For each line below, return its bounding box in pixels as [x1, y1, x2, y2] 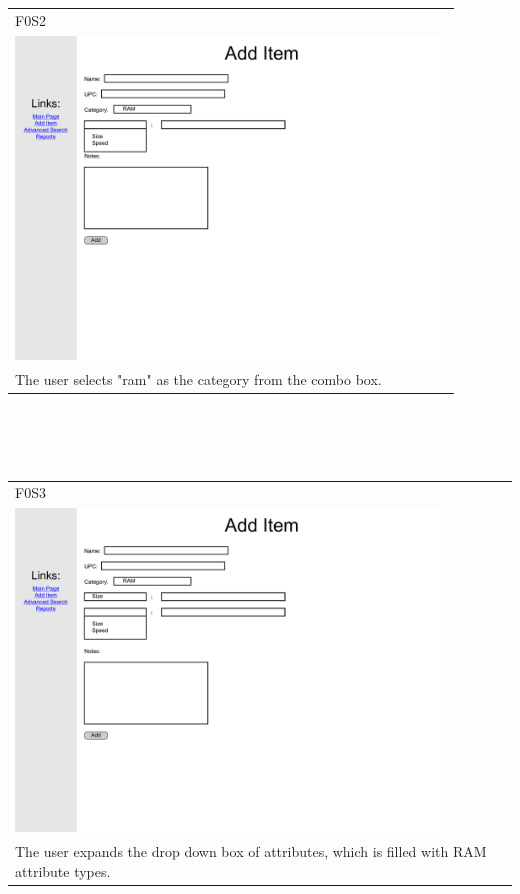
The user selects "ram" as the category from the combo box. [15, 368, 382, 389]
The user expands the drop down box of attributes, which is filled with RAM [15, 840, 487, 861]
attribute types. [15, 860, 111, 881]
